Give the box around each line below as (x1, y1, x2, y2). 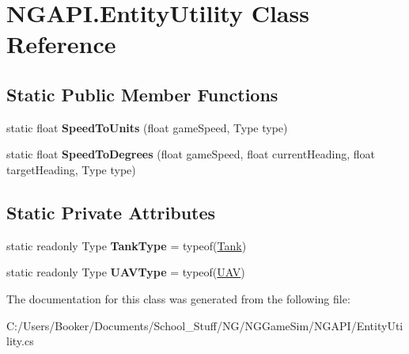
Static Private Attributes (6, 200, 216, 224)
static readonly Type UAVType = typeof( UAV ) (6, 264, 245, 280)
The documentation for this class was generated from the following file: (6, 290, 350, 306)
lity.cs (6, 333, 34, 349)
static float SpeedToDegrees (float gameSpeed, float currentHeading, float (6, 146, 376, 162)
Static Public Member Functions (6, 82, 278, 106)
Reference (6, 28, 116, 60)
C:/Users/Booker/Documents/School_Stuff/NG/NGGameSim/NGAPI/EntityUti (6, 317, 403, 333)
